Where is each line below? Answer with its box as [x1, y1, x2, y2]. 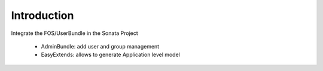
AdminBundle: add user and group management [41, 43, 160, 50]
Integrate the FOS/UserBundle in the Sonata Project [11, 30, 139, 37]
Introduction [11, 9, 74, 22]
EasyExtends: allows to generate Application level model [41, 51, 181, 59]
